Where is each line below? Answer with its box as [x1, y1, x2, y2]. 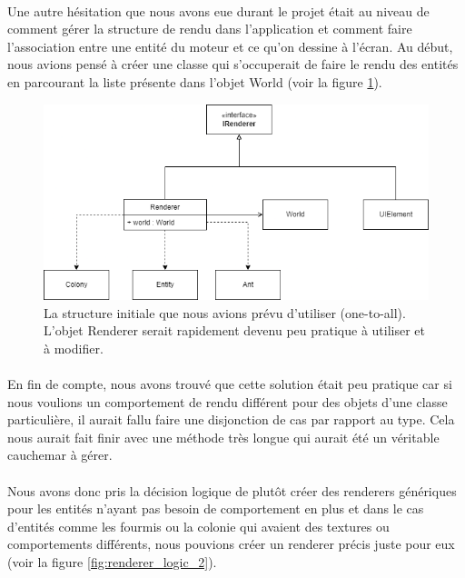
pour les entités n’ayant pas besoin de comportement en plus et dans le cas [7, 499, 424, 518]
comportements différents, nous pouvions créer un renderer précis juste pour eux [7, 534, 455, 553]
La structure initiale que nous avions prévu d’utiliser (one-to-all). [44, 303, 406, 322]
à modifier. [44, 338, 104, 357]
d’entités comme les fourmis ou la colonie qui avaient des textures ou [7, 516, 390, 535]
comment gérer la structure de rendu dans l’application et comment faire [7, 19, 412, 38]
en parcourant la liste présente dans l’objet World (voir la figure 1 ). [7, 72, 382, 91]
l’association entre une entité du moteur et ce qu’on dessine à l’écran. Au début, [7, 36, 453, 55]
